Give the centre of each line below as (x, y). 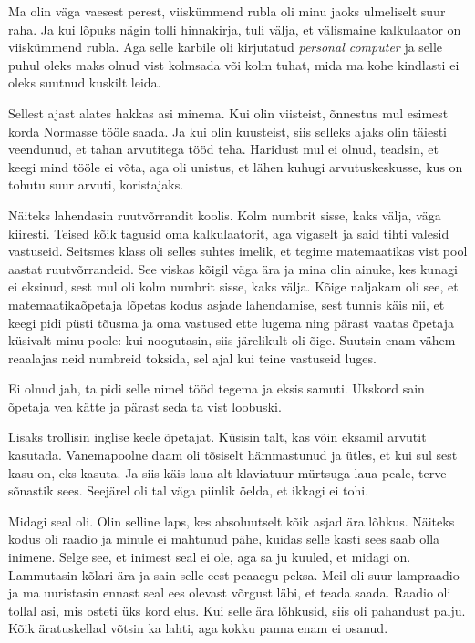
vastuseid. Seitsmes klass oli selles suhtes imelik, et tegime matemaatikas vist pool (238, 251)
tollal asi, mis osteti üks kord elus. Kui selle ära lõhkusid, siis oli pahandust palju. (237, 610)
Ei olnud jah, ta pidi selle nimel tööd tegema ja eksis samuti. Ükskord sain (217, 388)
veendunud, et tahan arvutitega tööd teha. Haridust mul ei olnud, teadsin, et (224, 149)
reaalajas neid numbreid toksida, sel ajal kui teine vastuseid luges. (192, 357)
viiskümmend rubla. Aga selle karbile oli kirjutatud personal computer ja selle (226, 47)
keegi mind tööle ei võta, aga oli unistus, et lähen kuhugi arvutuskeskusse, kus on (236, 166)
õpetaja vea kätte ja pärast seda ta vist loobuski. (145, 406)
